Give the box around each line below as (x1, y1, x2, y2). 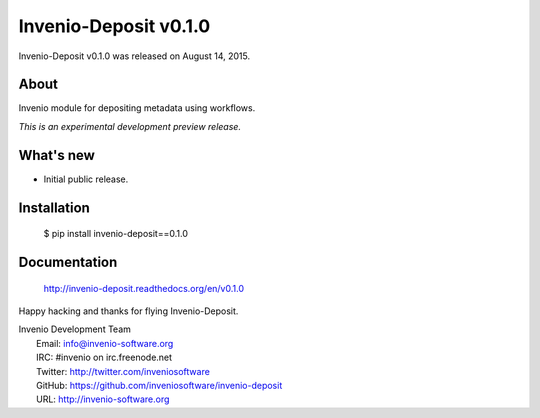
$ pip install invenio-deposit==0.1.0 (43, 228, 189, 240)
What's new (18, 146, 95, 164)
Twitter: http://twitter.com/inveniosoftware (36, 365, 210, 377)
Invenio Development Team (18, 323, 132, 335)
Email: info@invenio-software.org (36, 337, 174, 349)
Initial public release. (43, 173, 129, 185)
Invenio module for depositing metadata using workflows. (18, 102, 256, 114)
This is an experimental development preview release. (18, 120, 242, 132)
